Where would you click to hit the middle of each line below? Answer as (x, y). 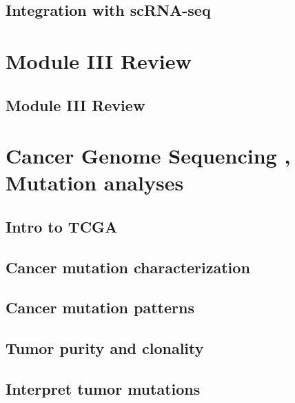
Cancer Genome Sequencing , (148, 156)
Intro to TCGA (62, 226)
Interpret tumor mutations (103, 389)
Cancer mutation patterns (100, 307)
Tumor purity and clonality (105, 348)
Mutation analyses (95, 183)
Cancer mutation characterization (128, 267)
